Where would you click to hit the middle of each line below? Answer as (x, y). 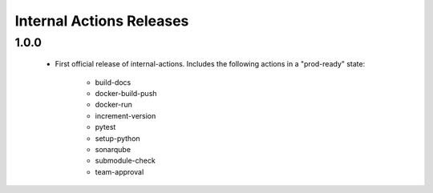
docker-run (113, 105)
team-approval (119, 171)
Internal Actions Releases (102, 21)
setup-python (117, 138)
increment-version (125, 115)
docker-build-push (126, 93)
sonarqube (113, 149)
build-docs (113, 82)
